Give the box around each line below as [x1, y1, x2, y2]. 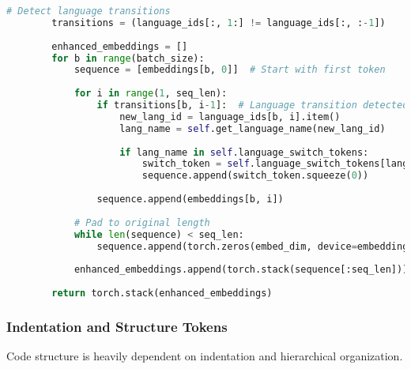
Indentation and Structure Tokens [6, 316, 228, 336]
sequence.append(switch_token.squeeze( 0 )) [141, 170, 369, 182]
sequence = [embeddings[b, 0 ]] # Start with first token [74, 64, 386, 76]
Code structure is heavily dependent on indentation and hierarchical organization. [6, 348, 403, 364]
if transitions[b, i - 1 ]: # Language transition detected [96, 100, 409, 111]
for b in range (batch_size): [51, 52, 205, 64]
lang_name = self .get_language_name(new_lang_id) [119, 122, 386, 134]
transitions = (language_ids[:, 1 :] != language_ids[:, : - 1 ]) [51, 17, 386, 28]
